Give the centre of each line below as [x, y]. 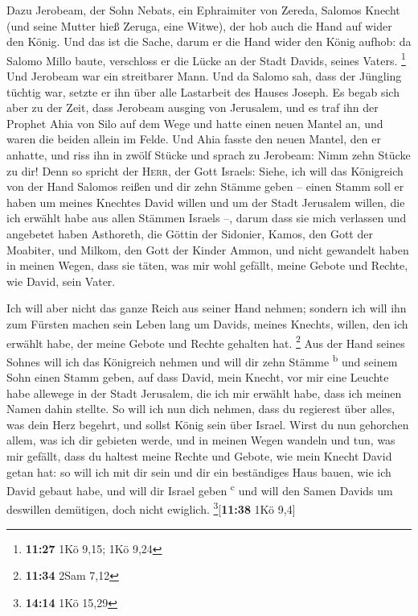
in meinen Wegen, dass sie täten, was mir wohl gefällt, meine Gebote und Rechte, [207, 265]
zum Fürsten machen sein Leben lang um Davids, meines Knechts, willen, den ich [207, 323]
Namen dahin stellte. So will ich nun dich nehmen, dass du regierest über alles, [201, 409]
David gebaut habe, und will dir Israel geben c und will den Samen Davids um [200, 489]
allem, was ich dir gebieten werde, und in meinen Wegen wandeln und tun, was [201, 440]
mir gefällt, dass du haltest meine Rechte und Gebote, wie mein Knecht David [199, 456]
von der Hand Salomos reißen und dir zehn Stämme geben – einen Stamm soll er [205, 186]
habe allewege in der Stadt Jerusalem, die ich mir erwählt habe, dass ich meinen [204, 393]
